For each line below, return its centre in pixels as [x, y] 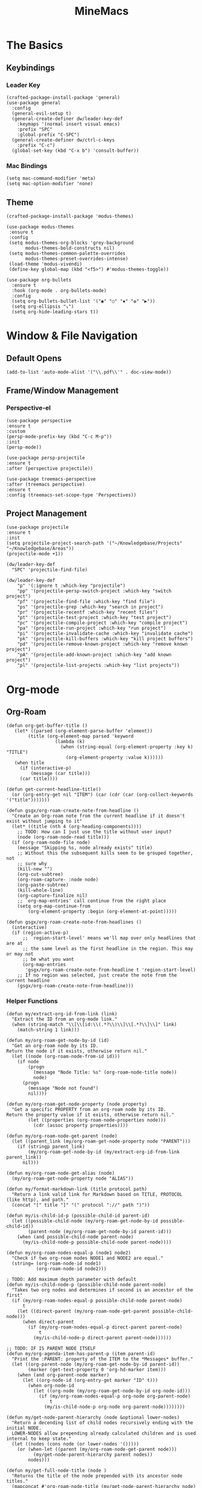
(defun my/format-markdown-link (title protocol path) [77, 1189]
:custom [16, 431]
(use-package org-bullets [39, 280]
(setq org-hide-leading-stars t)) [55, 312]
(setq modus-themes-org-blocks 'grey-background [71, 243]
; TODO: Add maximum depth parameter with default [71, 1279]
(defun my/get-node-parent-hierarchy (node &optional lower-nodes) [93, 1417]
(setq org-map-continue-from [54, 906]
